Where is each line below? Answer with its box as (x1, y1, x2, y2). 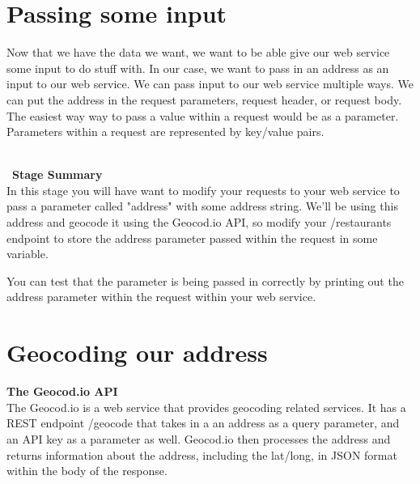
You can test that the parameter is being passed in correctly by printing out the (6, 272, 404, 289)
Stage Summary (12, 166, 103, 183)
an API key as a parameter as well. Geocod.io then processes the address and (6, 430, 391, 447)
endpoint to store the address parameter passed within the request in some (6, 229, 378, 246)
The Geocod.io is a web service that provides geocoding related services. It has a (6, 398, 406, 415)
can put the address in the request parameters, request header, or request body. (6, 91, 402, 108)
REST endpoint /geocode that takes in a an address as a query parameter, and (6, 414, 400, 431)
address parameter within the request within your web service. (6, 288, 316, 305)
